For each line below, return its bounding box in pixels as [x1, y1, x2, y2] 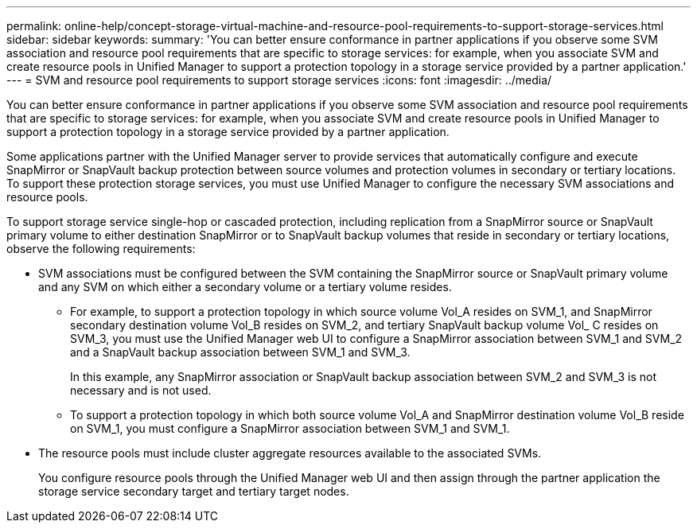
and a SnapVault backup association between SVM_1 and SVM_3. [70, 345, 411, 359]
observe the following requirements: [6, 242, 196, 255]
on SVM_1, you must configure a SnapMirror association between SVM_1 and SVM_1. [70, 422, 510, 435]
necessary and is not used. [70, 383, 212, 397]
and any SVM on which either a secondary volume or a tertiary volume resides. [38, 280, 452, 294]
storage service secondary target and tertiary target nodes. [38, 484, 349, 498]
